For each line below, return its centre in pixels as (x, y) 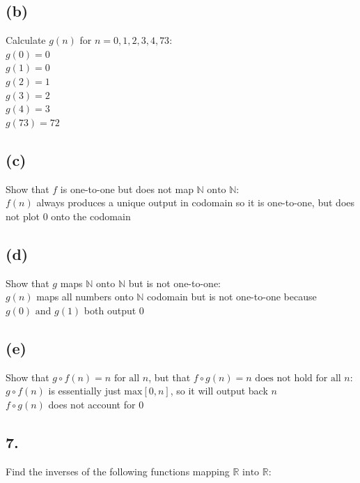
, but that (170, 377)
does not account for (92, 404)
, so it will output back (219, 391)
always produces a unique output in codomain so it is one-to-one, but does (196, 202)
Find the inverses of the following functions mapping (118, 471)
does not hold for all (298, 378)
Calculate (26, 40)
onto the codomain (91, 216)
